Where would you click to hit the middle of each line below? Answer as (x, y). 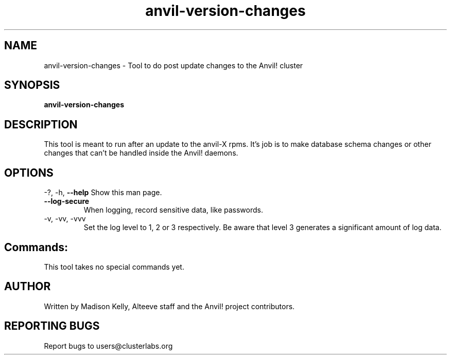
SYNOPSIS (32, 85)
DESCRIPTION (41, 124)
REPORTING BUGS (52, 326)
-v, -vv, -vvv (65, 219)
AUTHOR (28, 287)
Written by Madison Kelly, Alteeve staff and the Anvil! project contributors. (169, 306)
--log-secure (67, 201)
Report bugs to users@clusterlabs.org (108, 346)
